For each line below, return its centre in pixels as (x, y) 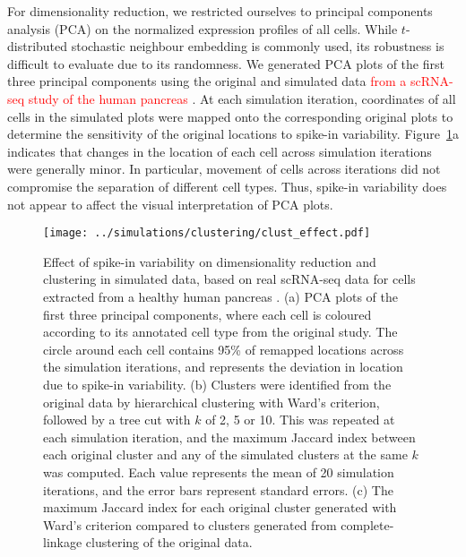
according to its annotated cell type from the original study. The (220, 332)
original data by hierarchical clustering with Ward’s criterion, (211, 402)
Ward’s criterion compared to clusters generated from (190, 524)
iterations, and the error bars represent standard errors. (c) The (218, 489)
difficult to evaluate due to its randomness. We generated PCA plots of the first (226, 63)
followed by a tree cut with (117, 420)
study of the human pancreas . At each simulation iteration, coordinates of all (242, 98)
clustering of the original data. (169, 542)
